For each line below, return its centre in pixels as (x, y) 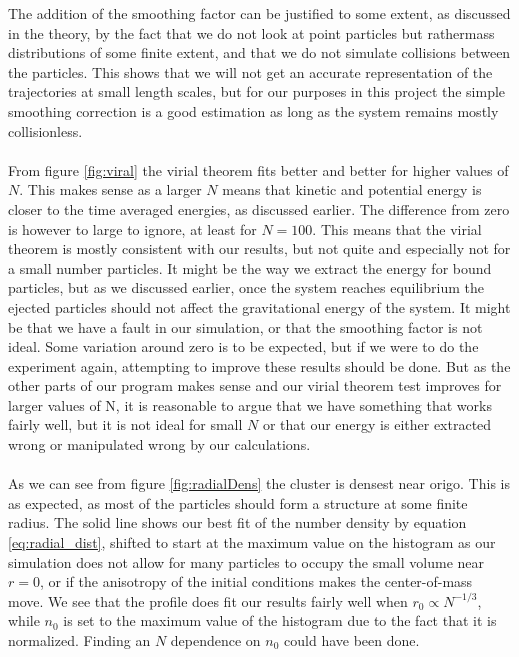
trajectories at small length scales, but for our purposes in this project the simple (257, 91)
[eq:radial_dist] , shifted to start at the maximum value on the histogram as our (252, 542)
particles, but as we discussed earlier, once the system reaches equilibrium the (246, 287)
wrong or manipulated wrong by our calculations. (159, 444)
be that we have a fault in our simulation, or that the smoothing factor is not (245, 326)
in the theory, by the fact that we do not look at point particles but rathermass (251, 32)
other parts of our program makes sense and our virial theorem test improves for (255, 385)
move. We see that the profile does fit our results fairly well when (208, 600)
